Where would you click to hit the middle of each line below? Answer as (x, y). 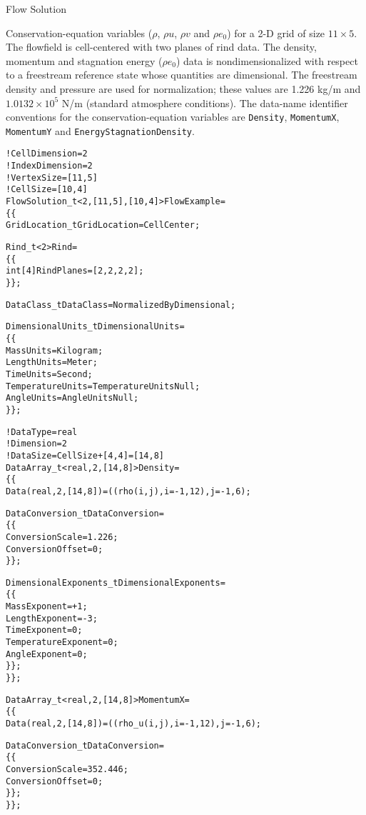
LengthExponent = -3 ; (52, 618)
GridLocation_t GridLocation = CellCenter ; (103, 225)
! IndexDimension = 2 (49, 166)
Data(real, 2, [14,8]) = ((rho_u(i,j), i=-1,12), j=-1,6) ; (134, 724)
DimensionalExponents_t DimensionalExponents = (116, 582)
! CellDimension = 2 (47, 154)
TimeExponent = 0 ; (44, 630)
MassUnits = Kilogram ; (55, 350)
